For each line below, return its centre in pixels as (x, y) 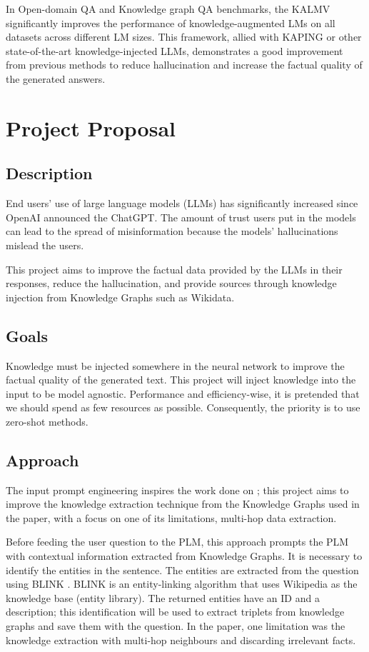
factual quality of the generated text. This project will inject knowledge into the (181, 380)
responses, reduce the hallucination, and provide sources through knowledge (171, 283)
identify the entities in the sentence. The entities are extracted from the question (182, 570)
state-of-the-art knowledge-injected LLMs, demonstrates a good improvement (175, 50)
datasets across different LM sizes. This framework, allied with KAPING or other (184, 37)
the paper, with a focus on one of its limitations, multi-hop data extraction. (171, 517)
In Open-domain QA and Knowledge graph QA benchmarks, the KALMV (168, 9)
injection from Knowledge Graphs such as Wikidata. (120, 297)
